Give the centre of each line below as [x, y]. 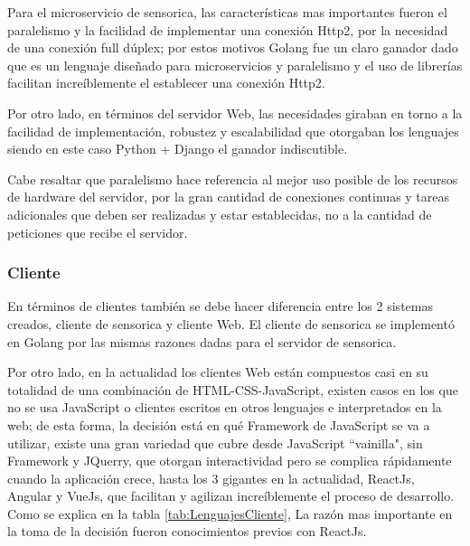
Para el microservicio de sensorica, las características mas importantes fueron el [227, 12]
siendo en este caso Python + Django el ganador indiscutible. [178, 149]
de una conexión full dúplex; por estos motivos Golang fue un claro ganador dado [233, 47]
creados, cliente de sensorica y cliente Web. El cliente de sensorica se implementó [231, 323]
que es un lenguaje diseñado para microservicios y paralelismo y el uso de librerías [235, 65]
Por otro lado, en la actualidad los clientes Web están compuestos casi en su [218, 372]
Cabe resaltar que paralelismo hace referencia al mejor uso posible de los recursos [233, 179]
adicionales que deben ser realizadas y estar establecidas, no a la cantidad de [220, 214]
